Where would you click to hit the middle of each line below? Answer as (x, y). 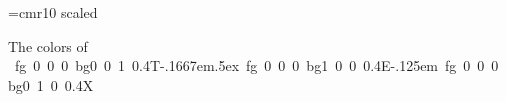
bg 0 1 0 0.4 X (51, 84)
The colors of (48, 45)
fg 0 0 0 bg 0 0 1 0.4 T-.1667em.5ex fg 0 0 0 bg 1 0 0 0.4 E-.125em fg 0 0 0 (257, 65)
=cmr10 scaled (53, 12)
